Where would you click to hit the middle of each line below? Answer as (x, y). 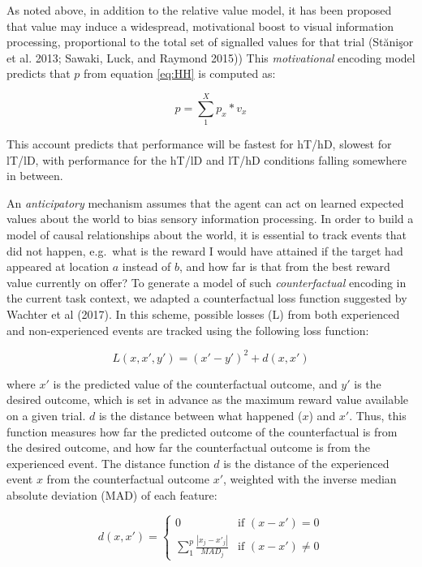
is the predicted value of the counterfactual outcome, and (195, 383)
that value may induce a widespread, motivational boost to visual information (200, 26)
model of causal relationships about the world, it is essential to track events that (207, 235)
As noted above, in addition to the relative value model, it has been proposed (199, 10)
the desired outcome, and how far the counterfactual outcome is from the (188, 447)
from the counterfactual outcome (128, 479)
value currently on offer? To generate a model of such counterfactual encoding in (207, 282)
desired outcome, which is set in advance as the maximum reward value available (208, 399)
